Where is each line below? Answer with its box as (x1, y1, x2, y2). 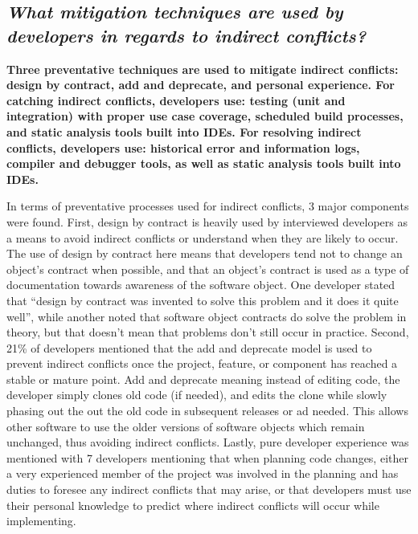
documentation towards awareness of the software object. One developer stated (6, 276, 395, 293)
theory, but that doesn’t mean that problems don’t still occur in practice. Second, (6, 324, 409, 340)
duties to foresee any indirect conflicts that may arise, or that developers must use (6, 481, 412, 498)
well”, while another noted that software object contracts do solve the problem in (6, 308, 407, 324)
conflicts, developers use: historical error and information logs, (6, 139, 360, 156)
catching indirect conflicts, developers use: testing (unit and (6, 92, 346, 108)
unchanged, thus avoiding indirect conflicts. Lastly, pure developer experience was (6, 434, 409, 450)
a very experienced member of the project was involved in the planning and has (6, 465, 399, 482)
